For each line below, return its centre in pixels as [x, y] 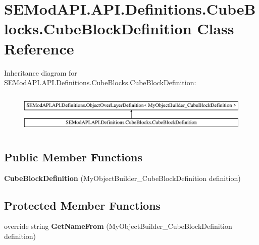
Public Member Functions [73, 157]
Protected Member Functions [83, 205]
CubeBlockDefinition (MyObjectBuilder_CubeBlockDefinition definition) [122, 178]
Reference [39, 48]
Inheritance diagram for [41, 72]
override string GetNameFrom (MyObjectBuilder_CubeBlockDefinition [118, 226]
